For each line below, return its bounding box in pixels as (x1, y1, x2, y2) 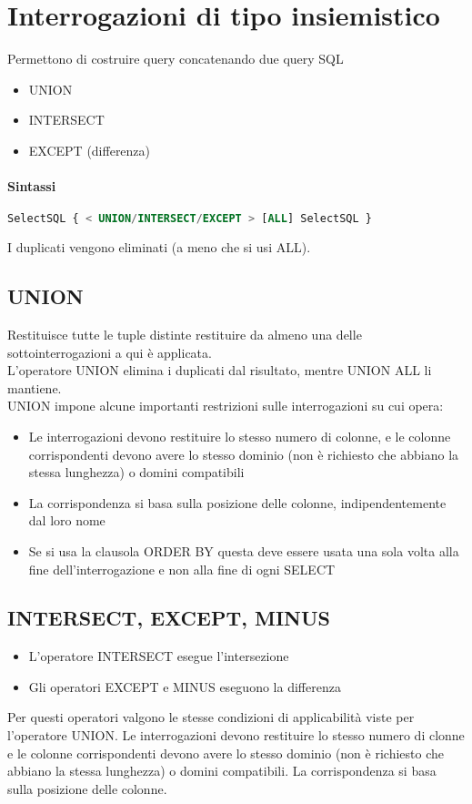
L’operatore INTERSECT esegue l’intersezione (28, 646, 289, 666)
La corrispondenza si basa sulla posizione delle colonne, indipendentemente (28, 493, 447, 512)
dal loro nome (28, 511, 105, 530)
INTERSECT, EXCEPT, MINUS (7, 604, 330, 632)
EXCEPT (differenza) (28, 140, 151, 159)
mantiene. (7, 378, 62, 397)
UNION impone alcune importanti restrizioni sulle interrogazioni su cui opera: (7, 396, 444, 415)
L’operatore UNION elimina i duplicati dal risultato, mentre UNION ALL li (7, 361, 432, 380)
